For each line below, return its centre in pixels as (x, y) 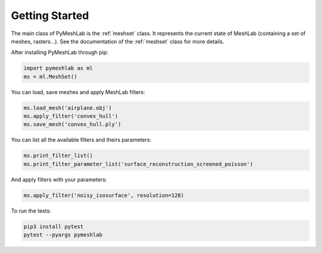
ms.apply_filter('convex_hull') (71, 116)
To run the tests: (31, 211)
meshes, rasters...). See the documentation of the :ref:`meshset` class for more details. (118, 41)
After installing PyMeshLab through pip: (60, 52)
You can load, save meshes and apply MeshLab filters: (78, 92)
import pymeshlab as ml (58, 68)
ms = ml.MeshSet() (50, 76)
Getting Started (50, 15)
